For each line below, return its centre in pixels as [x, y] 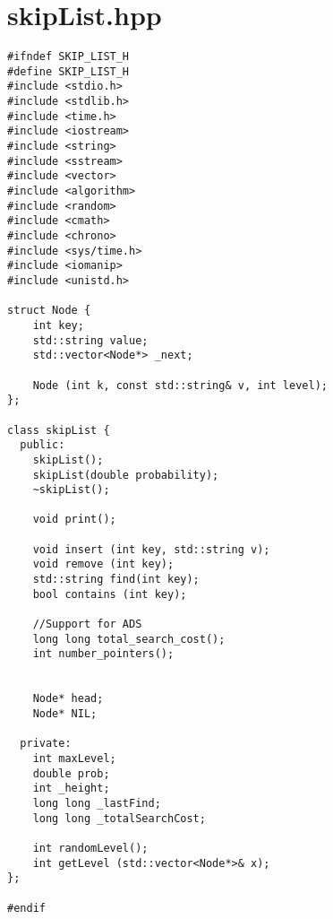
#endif [26, 908]
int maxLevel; [74, 758]
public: [43, 445]
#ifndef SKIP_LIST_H [68, 57]
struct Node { [49, 311]
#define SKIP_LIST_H [68, 71]
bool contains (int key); [110, 594]
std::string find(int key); [116, 580]
